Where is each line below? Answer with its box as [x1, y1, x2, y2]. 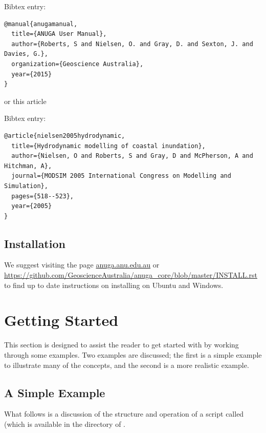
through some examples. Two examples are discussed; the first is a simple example [4, 349, 262, 360]
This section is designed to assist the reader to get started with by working [4, 339, 239, 350]
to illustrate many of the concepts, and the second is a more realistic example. [4, 359, 249, 370]
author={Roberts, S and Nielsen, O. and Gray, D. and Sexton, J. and [11, 40, 253, 48]
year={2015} [11, 70, 52, 78]
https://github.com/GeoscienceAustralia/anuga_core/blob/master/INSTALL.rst [4, 270, 257, 280]
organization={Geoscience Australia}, [11, 60, 144, 68]
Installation [4, 235, 65, 251]
